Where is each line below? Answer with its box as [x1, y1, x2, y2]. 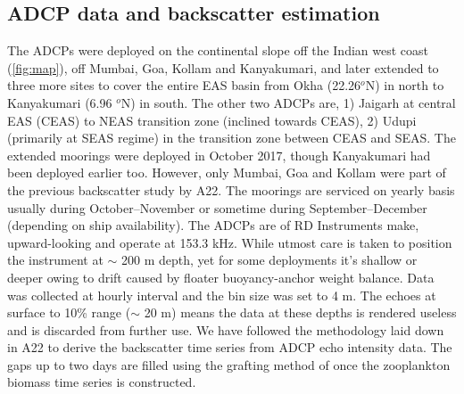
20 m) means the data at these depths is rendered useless [144, 303, 457, 322]
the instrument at [7, 250, 104, 269]
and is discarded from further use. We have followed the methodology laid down [7, 320, 444, 339]
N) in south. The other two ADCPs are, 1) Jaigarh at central [120, 93, 456, 111]
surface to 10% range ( [7, 303, 131, 322]
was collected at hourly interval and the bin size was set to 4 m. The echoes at [7, 285, 436, 304]
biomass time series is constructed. [7, 373, 196, 391]
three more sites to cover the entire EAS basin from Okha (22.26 [7, 76, 361, 94]
